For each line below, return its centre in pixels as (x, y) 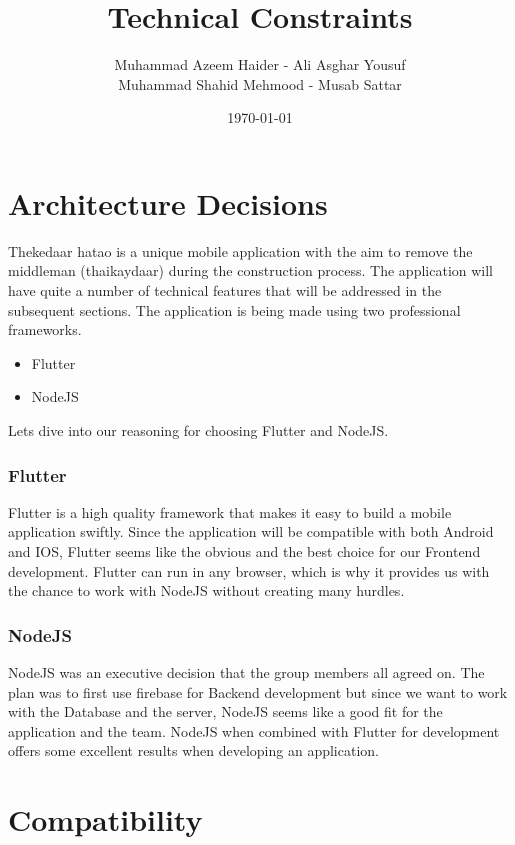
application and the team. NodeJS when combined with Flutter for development (254, 730)
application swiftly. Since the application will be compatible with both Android (251, 531)
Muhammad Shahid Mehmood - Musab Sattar (260, 83)
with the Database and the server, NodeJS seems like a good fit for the (225, 711)
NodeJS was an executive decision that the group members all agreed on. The (246, 672)
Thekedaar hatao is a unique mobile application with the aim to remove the (240, 250)
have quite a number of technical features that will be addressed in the (225, 290)
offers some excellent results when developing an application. (193, 750)
